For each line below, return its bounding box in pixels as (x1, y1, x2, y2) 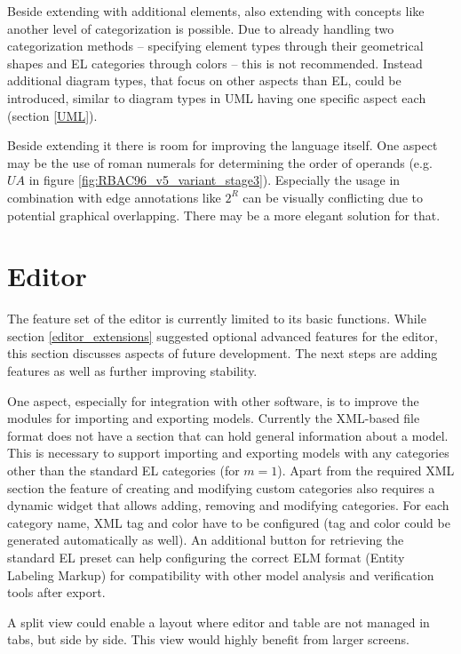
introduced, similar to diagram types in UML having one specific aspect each (7, 88, 426, 107)
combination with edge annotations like (7, 187, 221, 206)
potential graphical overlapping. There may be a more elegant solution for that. (7, 205, 441, 224)
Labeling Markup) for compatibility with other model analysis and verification (7, 565, 434, 584)
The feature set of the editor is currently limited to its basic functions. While (7, 309, 426, 328)
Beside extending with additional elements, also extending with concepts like (7, 2, 425, 20)
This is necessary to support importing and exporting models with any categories (7, 443, 449, 462)
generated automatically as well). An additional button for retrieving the (7, 530, 404, 549)
